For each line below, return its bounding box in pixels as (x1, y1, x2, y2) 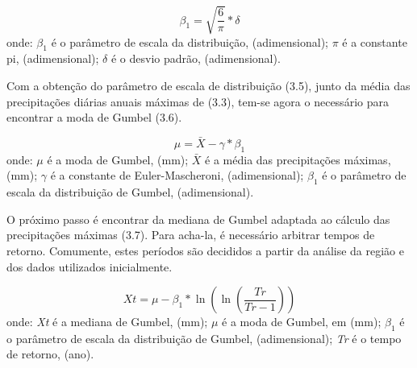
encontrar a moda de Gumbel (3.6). (6, 109, 182, 126)
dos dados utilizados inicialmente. (6, 258, 173, 275)
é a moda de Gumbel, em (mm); (222, 313, 382, 330)
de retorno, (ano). (6, 345, 94, 362)
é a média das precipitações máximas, (205, 151, 391, 167)
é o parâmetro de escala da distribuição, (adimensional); (51, 33, 328, 50)
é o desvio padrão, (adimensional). (111, 50, 281, 67)
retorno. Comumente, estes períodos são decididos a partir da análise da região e (6, 242, 404, 258)
